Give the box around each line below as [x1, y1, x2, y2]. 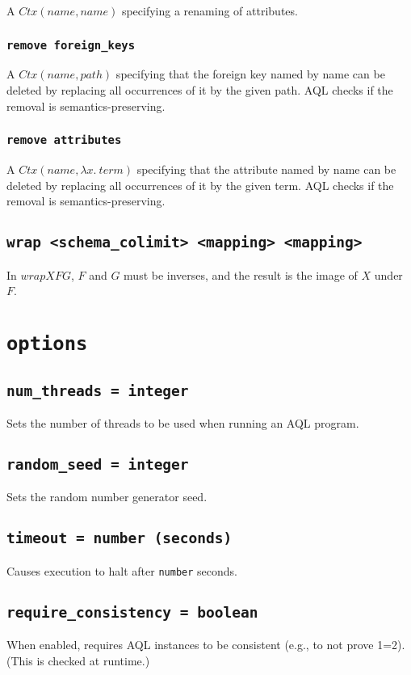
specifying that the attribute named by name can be [136, 160, 396, 177]
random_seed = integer [6, 455, 189, 473]
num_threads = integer [6, 382, 189, 399]
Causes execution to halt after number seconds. [6, 562, 237, 579]
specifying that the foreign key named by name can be [115, 65, 385, 82]
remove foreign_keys [6, 38, 136, 52]
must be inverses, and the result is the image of [124, 266, 358, 283]
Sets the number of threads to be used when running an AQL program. [6, 414, 359, 431]
